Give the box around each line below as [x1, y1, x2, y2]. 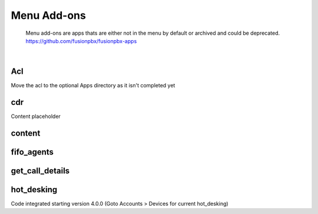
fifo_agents [11, 147, 54, 157]
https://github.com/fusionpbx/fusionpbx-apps [25, 37, 137, 44]
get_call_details [11, 166, 70, 176]
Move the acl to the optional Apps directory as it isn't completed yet [11, 82, 175, 89]
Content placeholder [11, 113, 61, 120]
